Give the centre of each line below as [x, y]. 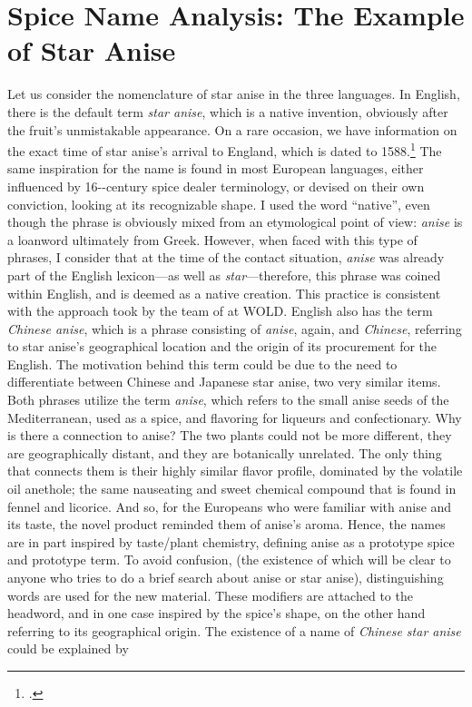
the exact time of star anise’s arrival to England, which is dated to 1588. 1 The [225, 149]
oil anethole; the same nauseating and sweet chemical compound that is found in [232, 489]
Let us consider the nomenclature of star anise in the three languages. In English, [234, 94]
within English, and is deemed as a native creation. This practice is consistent [224, 293]
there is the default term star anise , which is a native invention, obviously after [228, 111]
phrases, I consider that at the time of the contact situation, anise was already [226, 257]
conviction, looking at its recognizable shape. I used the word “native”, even [219, 204]
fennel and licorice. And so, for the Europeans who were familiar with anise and [230, 506]
